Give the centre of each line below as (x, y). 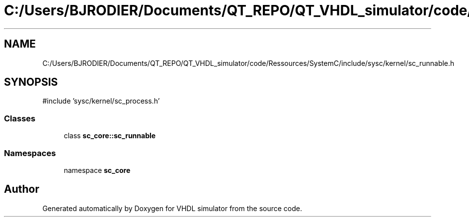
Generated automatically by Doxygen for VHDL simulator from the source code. (172, 208)
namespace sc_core (97, 170)
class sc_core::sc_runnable (110, 136)
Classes (20, 118)
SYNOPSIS (31, 82)
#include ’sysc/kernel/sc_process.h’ (101, 101)
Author (22, 189)
